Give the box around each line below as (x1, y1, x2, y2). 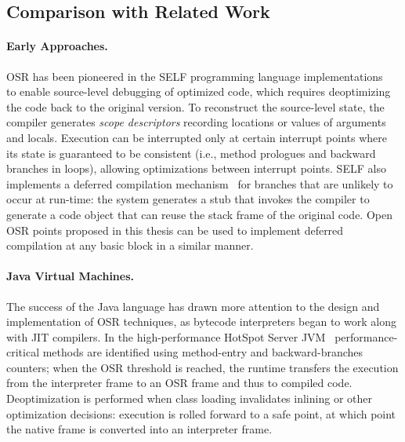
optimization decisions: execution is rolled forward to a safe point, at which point (6, 405, 396, 422)
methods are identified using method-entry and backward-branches (42, 344, 363, 360)
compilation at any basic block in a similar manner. (6, 237, 254, 254)
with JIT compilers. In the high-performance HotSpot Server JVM (6, 328, 326, 345)
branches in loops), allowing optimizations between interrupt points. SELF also (6, 160, 386, 177)
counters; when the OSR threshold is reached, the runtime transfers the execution (6, 359, 399, 375)
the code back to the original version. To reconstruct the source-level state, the (6, 98, 385, 115)
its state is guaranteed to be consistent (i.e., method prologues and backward (6, 144, 376, 161)
